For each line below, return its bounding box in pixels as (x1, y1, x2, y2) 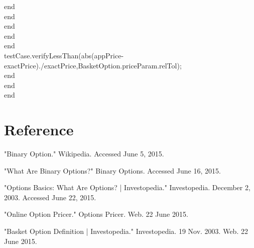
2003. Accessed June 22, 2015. (4, 192, 96, 202)
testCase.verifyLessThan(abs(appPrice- (4, 50, 124, 60)
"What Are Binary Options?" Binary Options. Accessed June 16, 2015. (4, 165, 221, 176)
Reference (4, 119, 74, 140)
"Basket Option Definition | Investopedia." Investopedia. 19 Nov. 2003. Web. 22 (4, 226, 248, 236)
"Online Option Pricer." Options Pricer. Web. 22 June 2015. (4, 209, 188, 219)
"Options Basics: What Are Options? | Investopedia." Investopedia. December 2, (4, 182, 250, 193)
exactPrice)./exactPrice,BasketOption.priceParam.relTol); (4, 60, 182, 70)
